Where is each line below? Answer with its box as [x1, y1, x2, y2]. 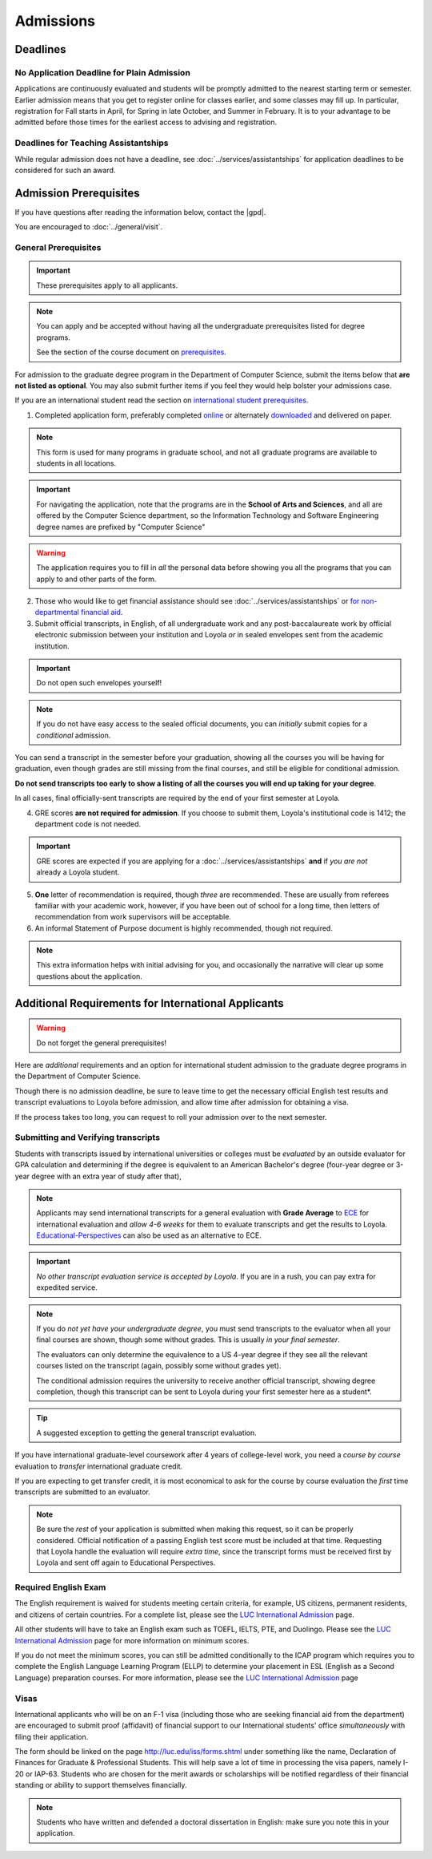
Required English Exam [14, 1582, 106, 1593]
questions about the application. [36, 971, 143, 981]
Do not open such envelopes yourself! [36, 678, 162, 688]
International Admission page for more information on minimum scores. [14, 1635, 250, 1645]
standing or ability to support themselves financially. [14, 1780, 187, 1790]
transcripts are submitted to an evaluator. [14, 1487, 151, 1497]
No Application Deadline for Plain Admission [14, 67, 191, 78]
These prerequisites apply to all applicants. [36, 281, 178, 290]
